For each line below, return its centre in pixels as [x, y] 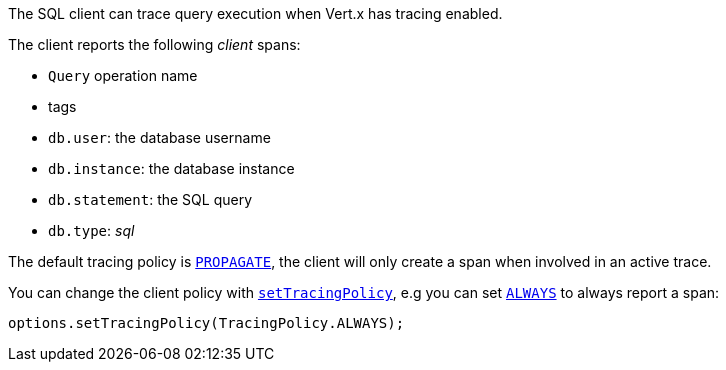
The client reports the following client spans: [154, 44]
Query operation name [123, 75]
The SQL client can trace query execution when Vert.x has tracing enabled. [255, 13]
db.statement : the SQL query [150, 199]
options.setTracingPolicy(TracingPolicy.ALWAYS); [206, 323]
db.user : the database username [159, 137]
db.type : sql [91, 230]
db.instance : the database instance [171, 168]
